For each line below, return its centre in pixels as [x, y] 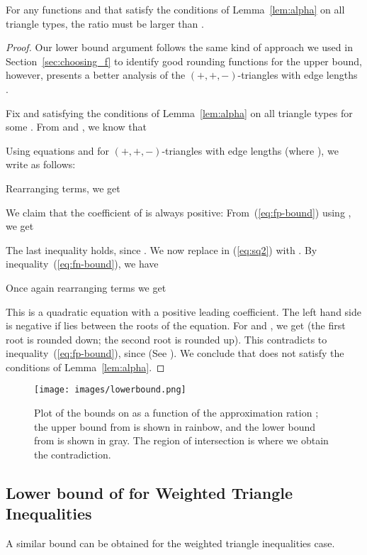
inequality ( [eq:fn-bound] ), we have [82, 264]
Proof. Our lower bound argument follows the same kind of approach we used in [179, 47]
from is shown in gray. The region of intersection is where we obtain [181, 440]
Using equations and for [58, 150]
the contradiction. [73, 454]
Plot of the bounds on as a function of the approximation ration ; [176, 413]
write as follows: [41, 164]
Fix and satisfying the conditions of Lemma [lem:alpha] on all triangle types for [179, 112]
